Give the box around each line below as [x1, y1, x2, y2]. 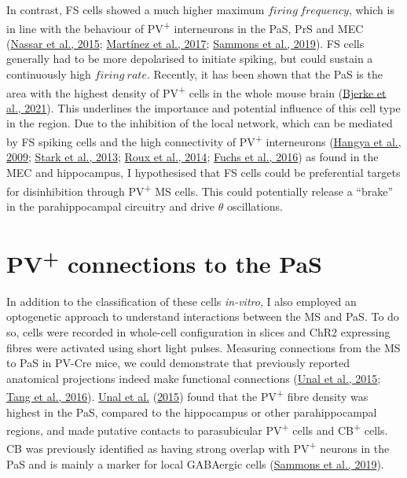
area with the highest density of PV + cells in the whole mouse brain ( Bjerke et [6, 82, 387, 101]
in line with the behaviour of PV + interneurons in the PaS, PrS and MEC [6, 17, 364, 36]
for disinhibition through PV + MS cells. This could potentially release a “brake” [6, 180, 394, 199]
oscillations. [226, 197, 283, 214]
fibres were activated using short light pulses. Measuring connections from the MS [6, 339, 401, 355]
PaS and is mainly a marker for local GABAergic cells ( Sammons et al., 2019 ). [6, 455, 384, 472]
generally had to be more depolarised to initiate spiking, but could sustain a [6, 50, 373, 67]
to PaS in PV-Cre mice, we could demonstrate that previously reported [6, 355, 350, 371]
